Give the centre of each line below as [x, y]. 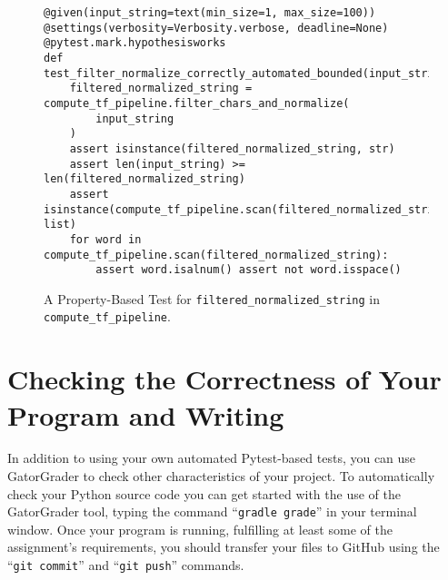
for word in [105, 239]
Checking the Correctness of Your [224, 379]
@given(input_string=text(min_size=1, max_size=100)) [210, 13]
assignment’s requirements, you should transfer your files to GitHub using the [224, 547]
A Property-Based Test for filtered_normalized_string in [212, 298]
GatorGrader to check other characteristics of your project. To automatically [221, 476]
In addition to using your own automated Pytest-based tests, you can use [212, 458]
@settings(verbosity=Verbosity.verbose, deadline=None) [216, 28]
